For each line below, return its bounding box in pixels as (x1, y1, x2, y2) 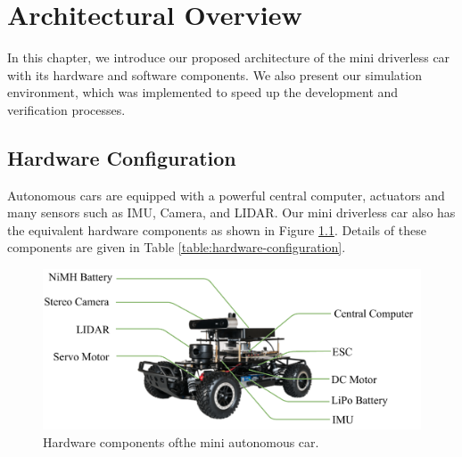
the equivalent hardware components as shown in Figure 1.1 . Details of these (7, 220, 426, 239)
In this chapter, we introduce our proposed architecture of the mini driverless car (7, 48, 450, 67)
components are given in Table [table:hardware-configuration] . (7, 238, 346, 257)
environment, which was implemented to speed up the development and (7, 83, 399, 102)
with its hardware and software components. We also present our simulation (7, 65, 422, 84)
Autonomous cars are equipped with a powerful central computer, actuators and (7, 185, 445, 204)
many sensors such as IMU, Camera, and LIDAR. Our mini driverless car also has (7, 203, 456, 222)
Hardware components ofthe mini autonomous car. (43, 432, 319, 451)
